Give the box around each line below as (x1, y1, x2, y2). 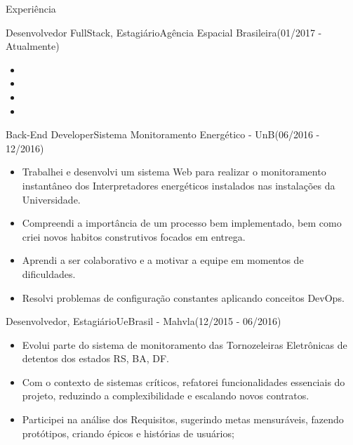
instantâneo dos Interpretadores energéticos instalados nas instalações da (22, 178, 335, 192)
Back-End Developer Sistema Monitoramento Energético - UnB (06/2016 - (6, 127, 320, 142)
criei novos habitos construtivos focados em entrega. (22, 229, 246, 244)
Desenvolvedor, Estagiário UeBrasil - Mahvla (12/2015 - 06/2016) (6, 314, 281, 328)
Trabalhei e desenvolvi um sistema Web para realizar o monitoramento (22, 164, 326, 179)
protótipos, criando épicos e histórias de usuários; (22, 425, 234, 440)
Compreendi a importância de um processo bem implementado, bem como (22, 215, 342, 230)
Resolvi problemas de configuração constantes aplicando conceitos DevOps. (22, 290, 345, 305)
